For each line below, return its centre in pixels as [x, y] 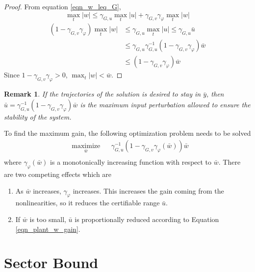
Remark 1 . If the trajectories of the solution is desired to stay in [102, 94]
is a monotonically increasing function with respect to [131, 162]
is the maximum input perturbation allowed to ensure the [165, 104]
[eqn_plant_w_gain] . [48, 229]
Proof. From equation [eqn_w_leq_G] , [63, 6]
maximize [86, 146]
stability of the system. [38, 116]
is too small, [48, 219]
